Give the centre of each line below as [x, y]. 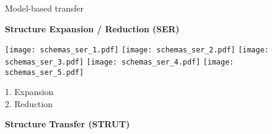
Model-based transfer [44, 8]
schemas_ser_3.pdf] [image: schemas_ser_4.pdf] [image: [119, 62]
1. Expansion [29, 92]
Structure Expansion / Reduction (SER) [92, 28]
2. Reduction [29, 103]
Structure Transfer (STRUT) [68, 124]
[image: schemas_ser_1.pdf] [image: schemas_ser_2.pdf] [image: [137, 50]
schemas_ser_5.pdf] [44, 72]
